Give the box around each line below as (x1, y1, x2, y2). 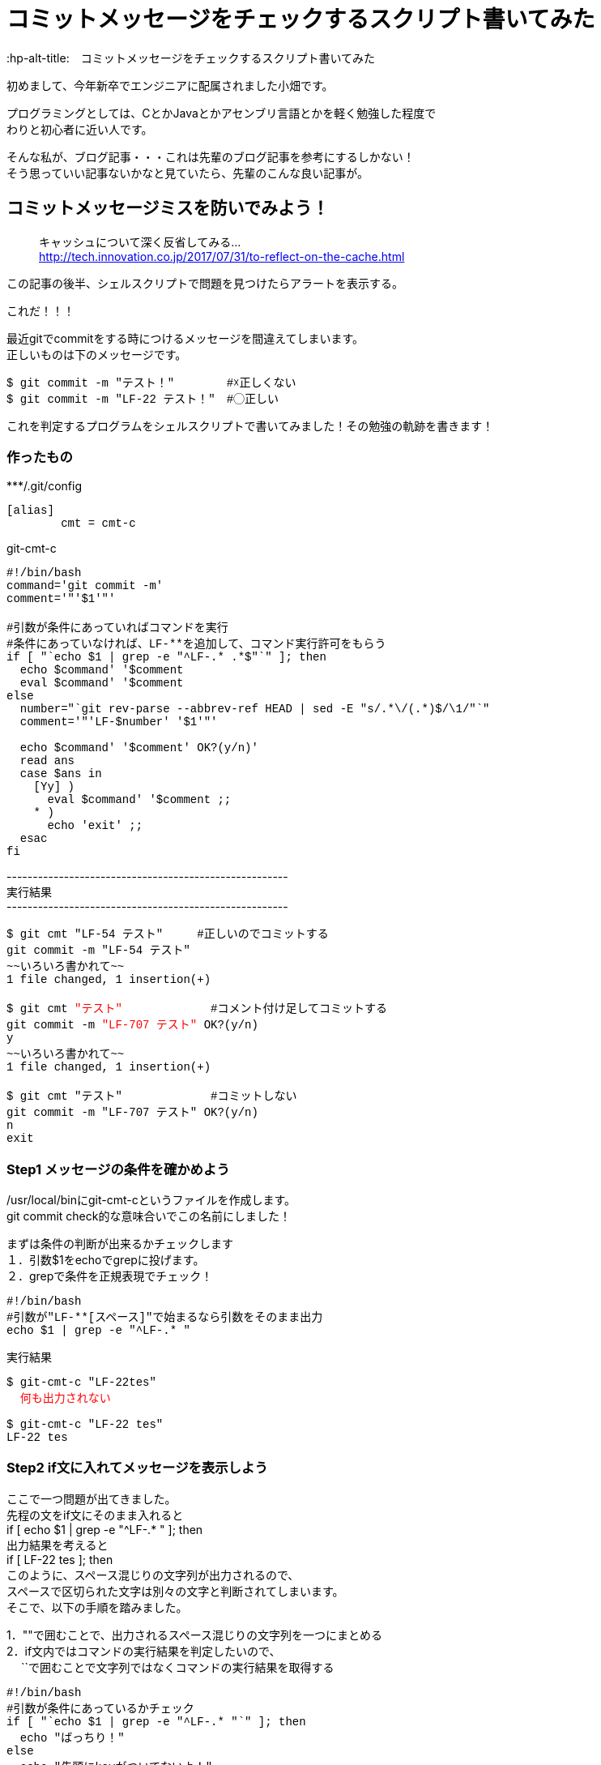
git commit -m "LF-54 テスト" (6, 944, 190, 958)
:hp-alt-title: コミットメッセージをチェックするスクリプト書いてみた (6, 50, 375, 65)
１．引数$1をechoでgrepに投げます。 (6, 1253, 205, 1267)
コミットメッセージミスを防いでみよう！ (6, 198, 329, 219)
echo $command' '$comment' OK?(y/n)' (19, 741, 258, 755)
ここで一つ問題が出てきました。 (6, 1491, 177, 1506)
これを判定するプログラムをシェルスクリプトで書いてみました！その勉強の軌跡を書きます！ (6, 418, 494, 433)
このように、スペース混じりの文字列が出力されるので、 (6, 1567, 300, 1582)
